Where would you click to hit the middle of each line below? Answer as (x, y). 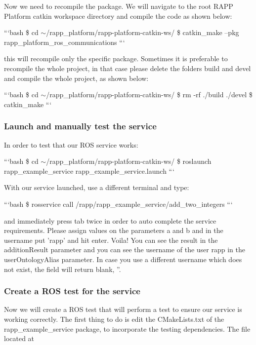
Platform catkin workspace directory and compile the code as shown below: (118, 16)
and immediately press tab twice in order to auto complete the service (110, 220)
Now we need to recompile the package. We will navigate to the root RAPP (119, 6)
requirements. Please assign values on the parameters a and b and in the (114, 230)
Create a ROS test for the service (72, 291)
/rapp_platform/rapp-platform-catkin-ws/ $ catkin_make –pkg (143, 32)
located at (19, 338)
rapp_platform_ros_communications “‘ (64, 42)
